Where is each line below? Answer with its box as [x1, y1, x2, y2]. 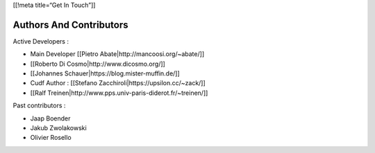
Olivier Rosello [30, 134, 72, 142]
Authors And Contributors [12, 19, 128, 30]
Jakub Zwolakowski [30, 124, 87, 132]
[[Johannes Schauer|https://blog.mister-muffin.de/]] [30, 69, 180, 78]
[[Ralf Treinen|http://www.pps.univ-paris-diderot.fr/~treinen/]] [30, 89, 208, 97]
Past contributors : [12, 101, 66, 110]
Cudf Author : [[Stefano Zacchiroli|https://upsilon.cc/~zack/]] [30, 79, 206, 87]
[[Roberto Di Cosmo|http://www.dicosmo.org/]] [30, 60, 166, 68]
